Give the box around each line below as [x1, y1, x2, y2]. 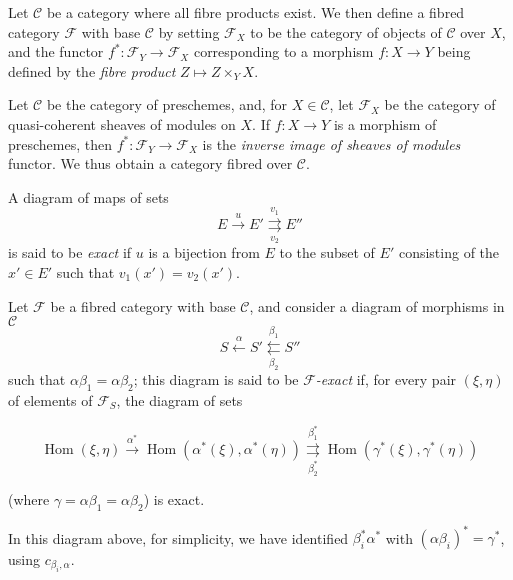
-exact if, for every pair [315, 369, 457, 390]
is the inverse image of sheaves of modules [202, 133, 461, 154]
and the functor [8, 41, 104, 62]
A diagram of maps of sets [8, 186, 169, 207]
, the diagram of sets [116, 389, 243, 410]
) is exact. [143, 488, 205, 509]
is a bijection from [148, 242, 260, 263]
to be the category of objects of [250, 21, 442, 42]
